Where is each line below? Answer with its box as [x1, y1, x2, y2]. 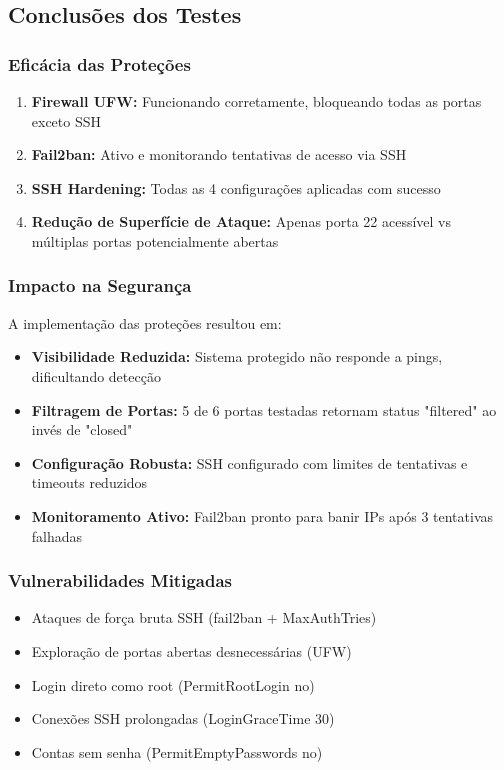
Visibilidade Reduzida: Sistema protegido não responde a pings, [31, 346, 443, 367]
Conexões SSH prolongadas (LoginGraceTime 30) [31, 708, 335, 729]
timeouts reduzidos [31, 472, 148, 493]
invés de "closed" [31, 419, 133, 440]
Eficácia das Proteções [8, 51, 191, 76]
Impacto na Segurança [8, 273, 192, 298]
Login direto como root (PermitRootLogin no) [31, 674, 315, 695]
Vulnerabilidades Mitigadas [8, 568, 232, 593]
